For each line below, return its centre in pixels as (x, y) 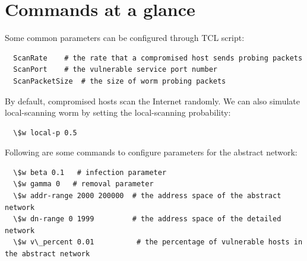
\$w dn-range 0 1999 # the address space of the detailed (147, 219)
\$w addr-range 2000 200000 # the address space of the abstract (147, 196)
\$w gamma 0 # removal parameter (83, 184)
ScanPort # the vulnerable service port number (115, 70)
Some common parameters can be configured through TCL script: (125, 38)
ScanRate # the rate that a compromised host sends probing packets (158, 58)
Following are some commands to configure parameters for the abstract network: (151, 152)
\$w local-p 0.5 (45, 133)
